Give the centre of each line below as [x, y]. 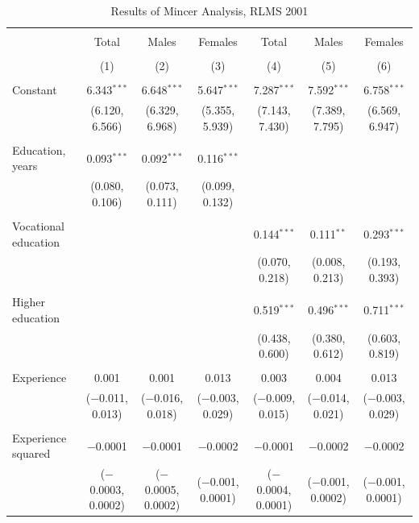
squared [31, 453]
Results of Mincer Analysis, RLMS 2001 [209, 10]
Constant [35, 90]
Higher [29, 302]
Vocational [38, 225]
